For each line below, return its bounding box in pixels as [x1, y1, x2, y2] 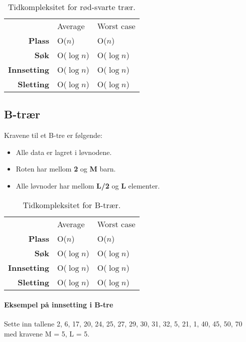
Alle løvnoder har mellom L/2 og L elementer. [16, 180, 160, 191]
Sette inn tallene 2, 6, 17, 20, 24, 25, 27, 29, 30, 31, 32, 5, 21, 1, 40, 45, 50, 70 [4, 318, 242, 329]
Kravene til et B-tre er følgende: [4, 130, 102, 140]
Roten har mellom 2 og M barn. [16, 163, 116, 174]
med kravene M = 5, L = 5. [4, 328, 90, 338]
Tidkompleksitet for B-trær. [23, 199, 121, 211]
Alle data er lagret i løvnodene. [16, 146, 112, 157]
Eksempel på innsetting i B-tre [4, 299, 113, 310]
